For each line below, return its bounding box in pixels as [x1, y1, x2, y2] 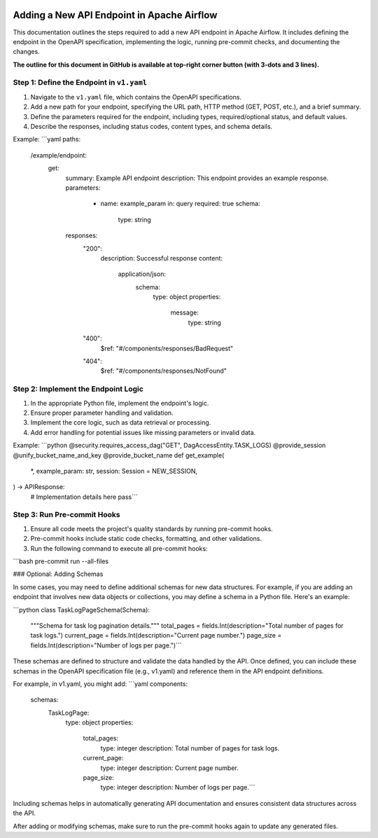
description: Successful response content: [100, 254, 223, 262]
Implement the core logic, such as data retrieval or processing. [30, 418, 211, 427]
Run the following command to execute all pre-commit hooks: [30, 544, 208, 553]
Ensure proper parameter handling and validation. [30, 408, 174, 417]
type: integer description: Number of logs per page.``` [100, 783, 255, 792]
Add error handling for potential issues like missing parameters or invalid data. [30, 428, 256, 437]
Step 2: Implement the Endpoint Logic [13, 384, 143, 394]
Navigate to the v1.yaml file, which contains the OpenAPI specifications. [30, 92, 241, 101]
